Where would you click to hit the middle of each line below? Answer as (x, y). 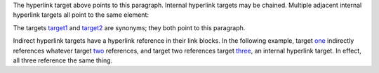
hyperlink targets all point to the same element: (81, 15)
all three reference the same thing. (63, 60)
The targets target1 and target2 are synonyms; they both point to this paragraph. (129, 27)
